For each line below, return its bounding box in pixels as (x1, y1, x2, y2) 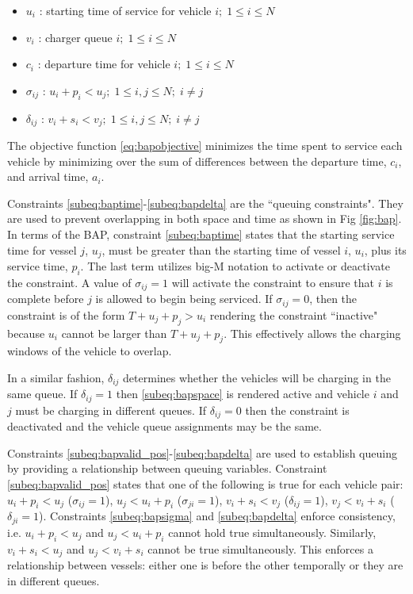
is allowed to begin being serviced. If (95, 290, 273, 307)
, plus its (364, 241, 407, 258)
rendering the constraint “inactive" (209, 306, 378, 323)
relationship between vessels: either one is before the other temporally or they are (7, 557, 403, 573)
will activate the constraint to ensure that (171, 274, 374, 290)
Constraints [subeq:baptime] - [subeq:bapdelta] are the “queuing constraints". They (7, 194, 403, 211)
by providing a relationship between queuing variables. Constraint (7, 460, 327, 477)
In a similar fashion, (7, 369, 105, 385)
